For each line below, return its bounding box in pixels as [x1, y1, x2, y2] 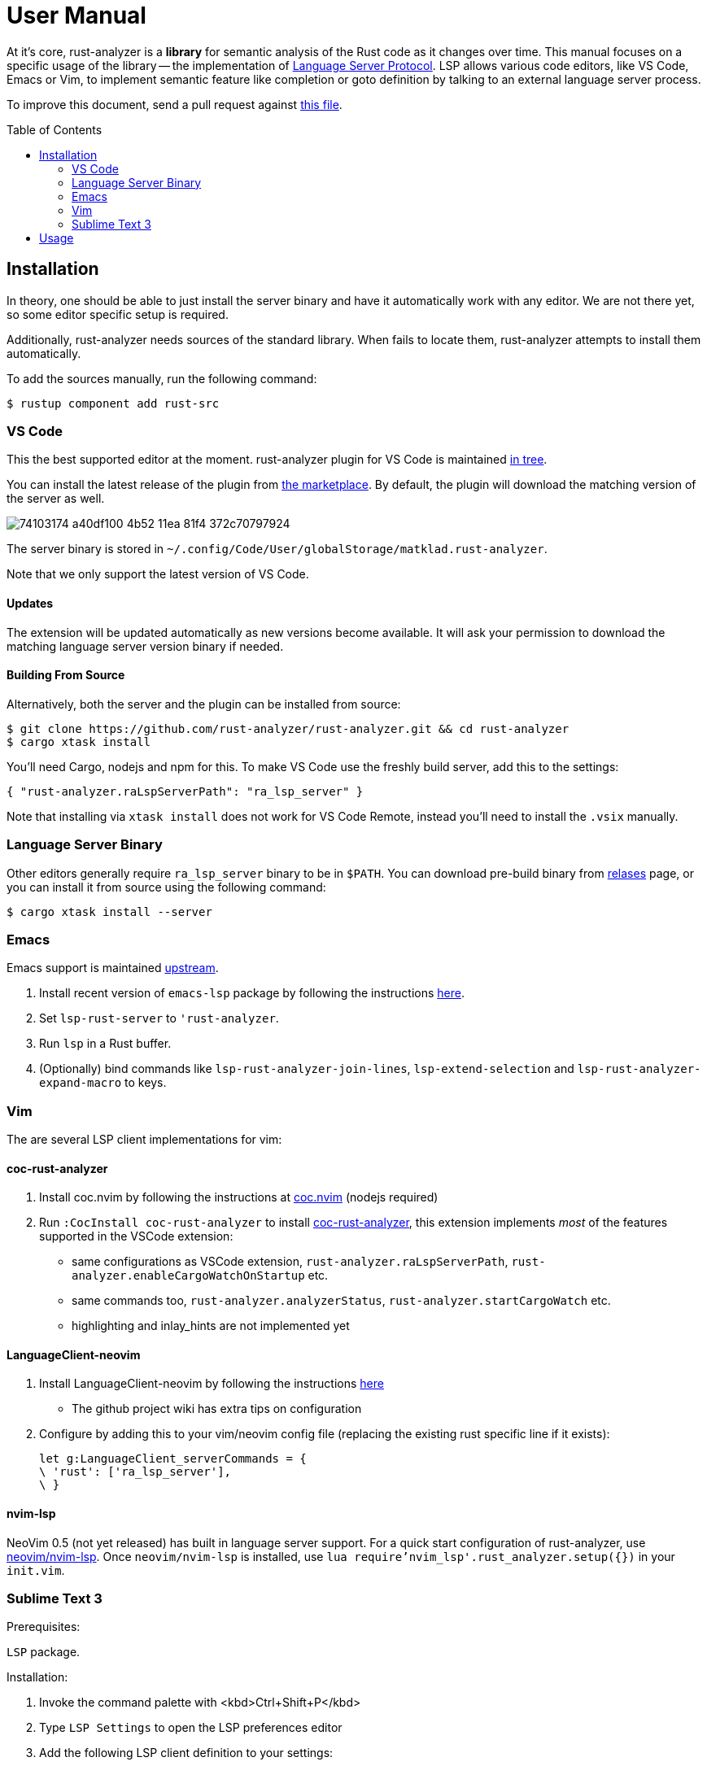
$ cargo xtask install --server [7, 905, 212, 918]
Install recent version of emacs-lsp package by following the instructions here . [39, 986, 465, 1001]
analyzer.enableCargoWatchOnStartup [72, 1269, 305, 1283]
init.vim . [7, 1563, 65, 1577]
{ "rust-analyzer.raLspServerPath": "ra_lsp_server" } [7, 784, 364, 798]
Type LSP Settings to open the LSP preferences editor [39, 1720, 343, 1735]
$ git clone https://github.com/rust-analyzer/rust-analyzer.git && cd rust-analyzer [7, 722, 570, 735]
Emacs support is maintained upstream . [7, 961, 219, 975]
